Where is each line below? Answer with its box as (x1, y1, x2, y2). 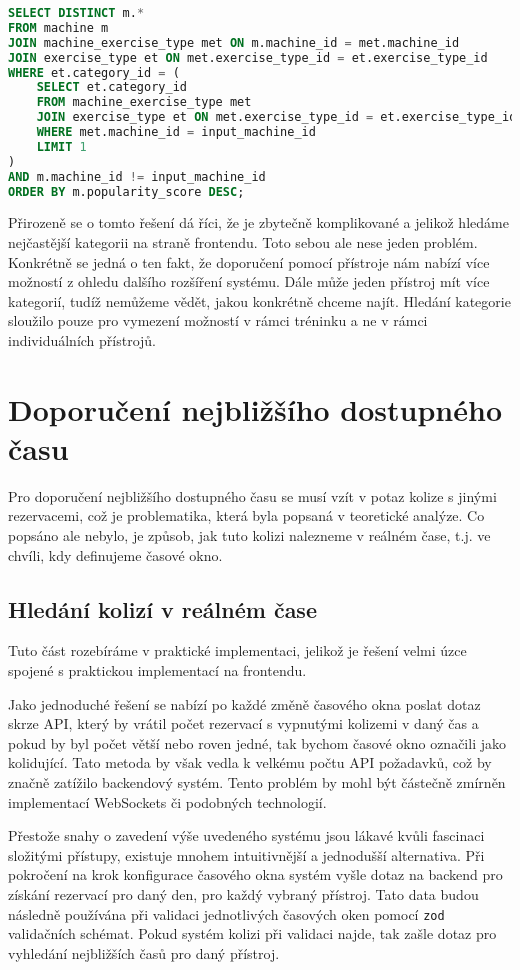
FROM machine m (8, 20, 109, 35)
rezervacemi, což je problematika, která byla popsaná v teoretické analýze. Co (8, 505, 485, 526)
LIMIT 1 (36, 139, 87, 154)
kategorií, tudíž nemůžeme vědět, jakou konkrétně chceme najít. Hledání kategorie (8, 290, 511, 311)
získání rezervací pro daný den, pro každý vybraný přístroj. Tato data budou (8, 883, 479, 904)
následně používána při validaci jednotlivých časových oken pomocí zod (8, 903, 445, 924)
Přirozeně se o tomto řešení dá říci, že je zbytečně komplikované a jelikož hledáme (8, 212, 509, 233)
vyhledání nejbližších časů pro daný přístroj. (8, 942, 280, 963)
